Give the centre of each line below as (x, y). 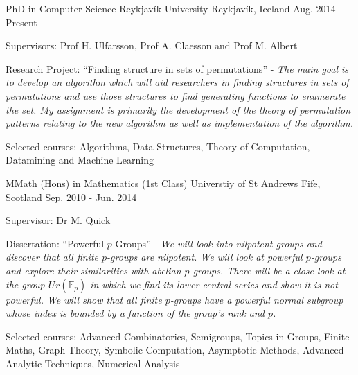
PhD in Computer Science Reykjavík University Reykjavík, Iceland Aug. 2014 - (174, 8)
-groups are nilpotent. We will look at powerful (205, 257)
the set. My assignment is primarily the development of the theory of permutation (178, 109)
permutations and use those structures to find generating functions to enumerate (176, 95)
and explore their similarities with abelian (93, 270)
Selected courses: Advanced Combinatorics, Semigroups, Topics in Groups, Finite (178, 336)
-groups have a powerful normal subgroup (257, 299)
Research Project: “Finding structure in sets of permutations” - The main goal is (177, 68)
